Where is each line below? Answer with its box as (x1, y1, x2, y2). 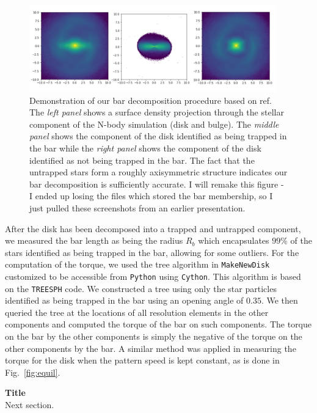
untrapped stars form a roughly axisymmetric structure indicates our (29, 166, 288, 178)
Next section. (5, 398, 54, 411)
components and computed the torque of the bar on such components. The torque (5, 318, 312, 331)
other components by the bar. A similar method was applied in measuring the (5, 342, 296, 354)
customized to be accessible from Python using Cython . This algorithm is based (5, 269, 301, 282)
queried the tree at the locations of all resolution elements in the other (5, 305, 269, 318)
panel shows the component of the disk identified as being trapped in (29, 130, 287, 142)
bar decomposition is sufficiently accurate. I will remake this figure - (29, 177, 284, 190)
